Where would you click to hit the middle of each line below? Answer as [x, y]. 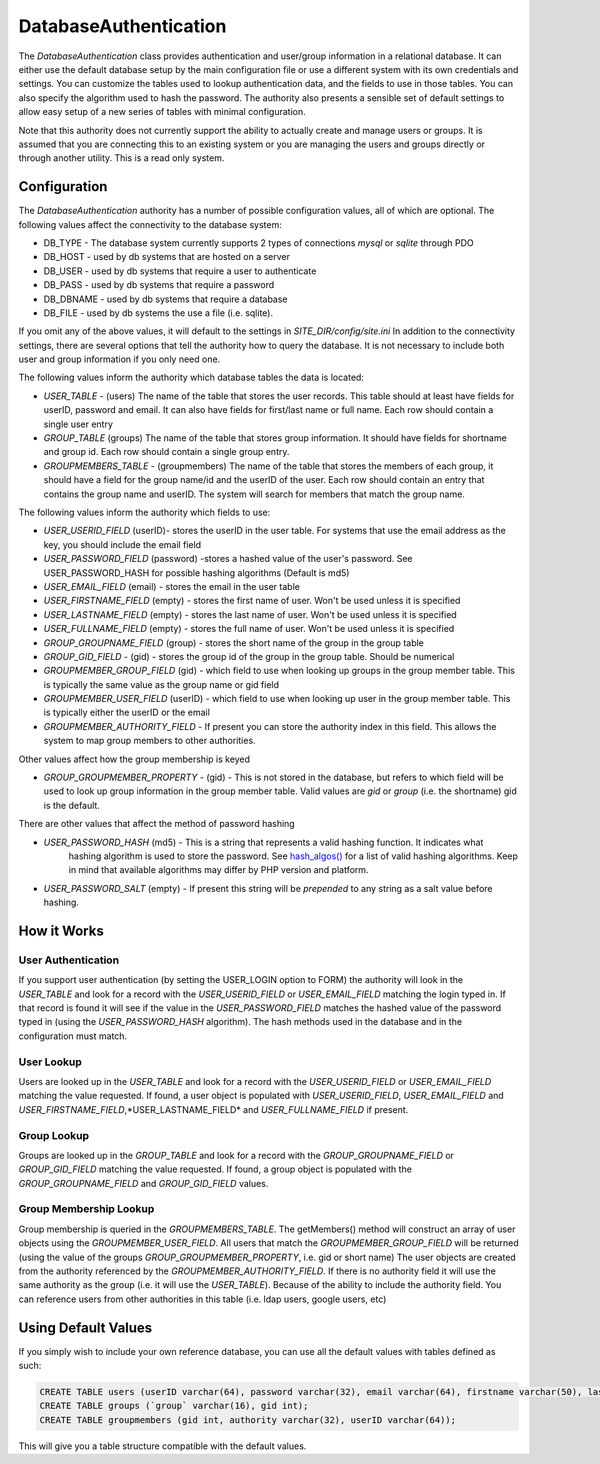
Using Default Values [85, 1327]
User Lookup [50, 1062]
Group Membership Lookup [86, 1209]
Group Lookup [54, 1135]
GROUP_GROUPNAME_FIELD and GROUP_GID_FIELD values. [143, 1183]
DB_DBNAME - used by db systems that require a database [166, 299]
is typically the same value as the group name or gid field [161, 684]
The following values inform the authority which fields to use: [144, 512]
